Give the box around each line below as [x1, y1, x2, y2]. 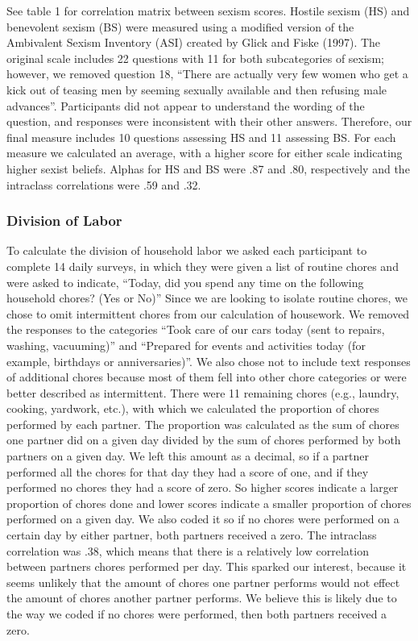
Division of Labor [6, 210, 122, 231]
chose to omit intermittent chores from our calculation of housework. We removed [6, 305, 410, 322]
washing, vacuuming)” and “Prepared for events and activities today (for [6, 336, 366, 353]
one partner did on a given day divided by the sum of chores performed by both [6, 431, 401, 448]
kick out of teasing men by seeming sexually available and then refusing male [6, 81, 387, 98]
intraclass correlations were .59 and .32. [6, 176, 201, 193]
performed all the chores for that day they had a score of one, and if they [6, 463, 369, 480]
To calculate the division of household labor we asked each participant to [6, 242, 367, 259]
